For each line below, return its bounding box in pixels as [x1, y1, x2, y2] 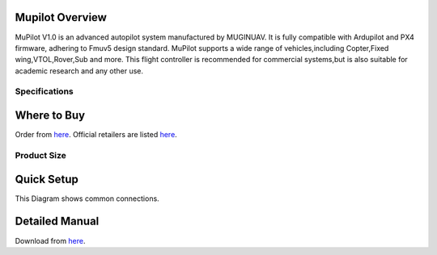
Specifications [15, 86, 74, 97]
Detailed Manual [15, 215, 100, 228]
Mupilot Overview [15, 10, 107, 24]
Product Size [15, 149, 66, 161]
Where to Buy [15, 109, 85, 123]
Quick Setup [15, 172, 78, 186]
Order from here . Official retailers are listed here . [15, 130, 177, 140]
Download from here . [15, 236, 86, 245]
